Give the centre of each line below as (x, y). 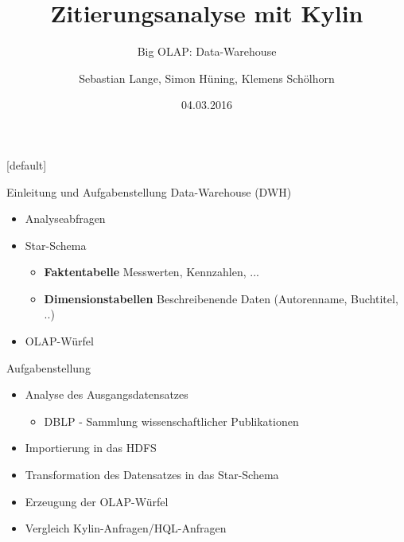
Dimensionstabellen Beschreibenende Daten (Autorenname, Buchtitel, (221, 298)
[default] (27, 164)
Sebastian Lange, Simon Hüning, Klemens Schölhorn (207, 78)
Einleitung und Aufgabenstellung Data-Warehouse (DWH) (149, 191)
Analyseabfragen (65, 218)
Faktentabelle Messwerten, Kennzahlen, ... (151, 272)
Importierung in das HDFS (91, 448)
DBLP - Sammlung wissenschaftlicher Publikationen (171, 421)
